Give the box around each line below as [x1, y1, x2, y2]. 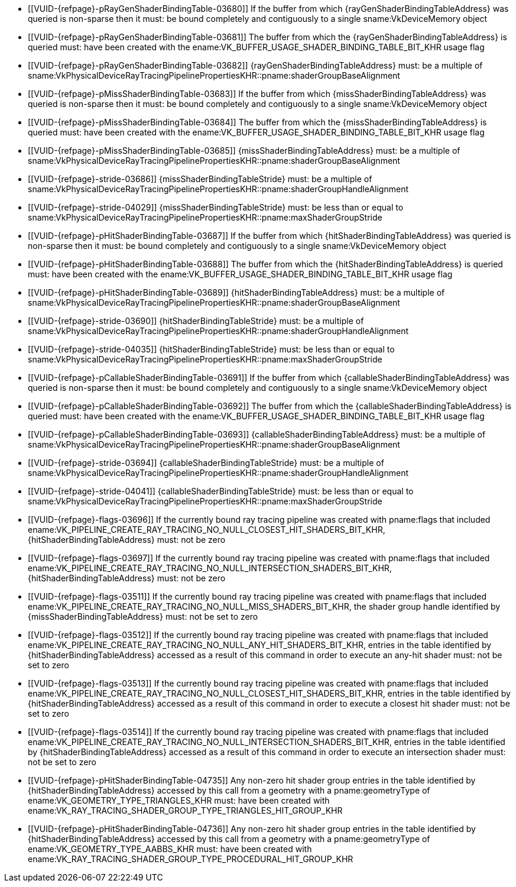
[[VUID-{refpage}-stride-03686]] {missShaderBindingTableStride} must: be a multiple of [28, 174, 372, 184]
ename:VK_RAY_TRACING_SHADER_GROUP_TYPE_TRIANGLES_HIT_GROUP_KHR [28, 805, 343, 815]
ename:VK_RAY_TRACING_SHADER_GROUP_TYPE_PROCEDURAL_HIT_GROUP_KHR [28, 854, 353, 864]
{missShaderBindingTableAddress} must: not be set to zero [28, 611, 258, 621]
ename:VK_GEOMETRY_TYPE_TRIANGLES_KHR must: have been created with [28, 795, 330, 805]
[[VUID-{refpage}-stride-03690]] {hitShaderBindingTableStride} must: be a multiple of [28, 316, 364, 326]
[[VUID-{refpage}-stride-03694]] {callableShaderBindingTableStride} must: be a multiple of [28, 458, 384, 468]
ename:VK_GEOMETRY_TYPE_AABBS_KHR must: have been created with [28, 844, 312, 854]
